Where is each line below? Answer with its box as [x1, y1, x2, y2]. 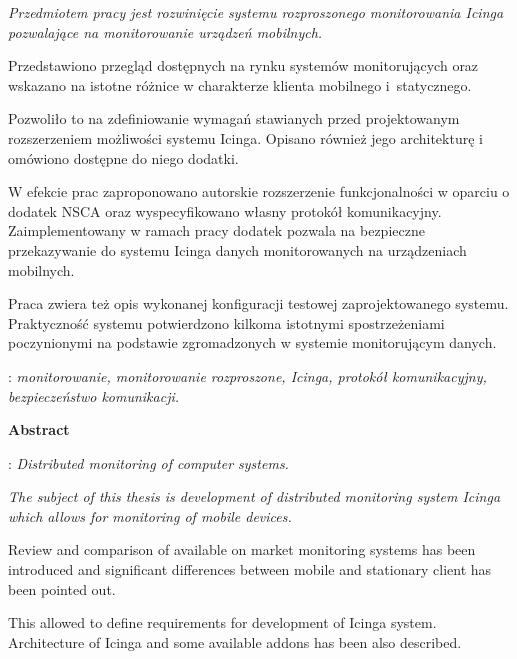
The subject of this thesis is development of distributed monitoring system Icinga [8, 486, 501, 507]
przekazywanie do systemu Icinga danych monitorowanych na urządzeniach [8, 239, 467, 260]
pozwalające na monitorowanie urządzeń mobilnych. [8, 21, 323, 42]
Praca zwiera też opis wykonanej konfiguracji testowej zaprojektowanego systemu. [8, 293, 509, 314]
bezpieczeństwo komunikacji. [8, 385, 180, 406]
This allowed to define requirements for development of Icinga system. [8, 612, 437, 633]
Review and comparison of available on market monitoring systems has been [8, 539, 476, 560]
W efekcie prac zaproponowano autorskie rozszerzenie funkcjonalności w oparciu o [8, 181, 510, 202]
